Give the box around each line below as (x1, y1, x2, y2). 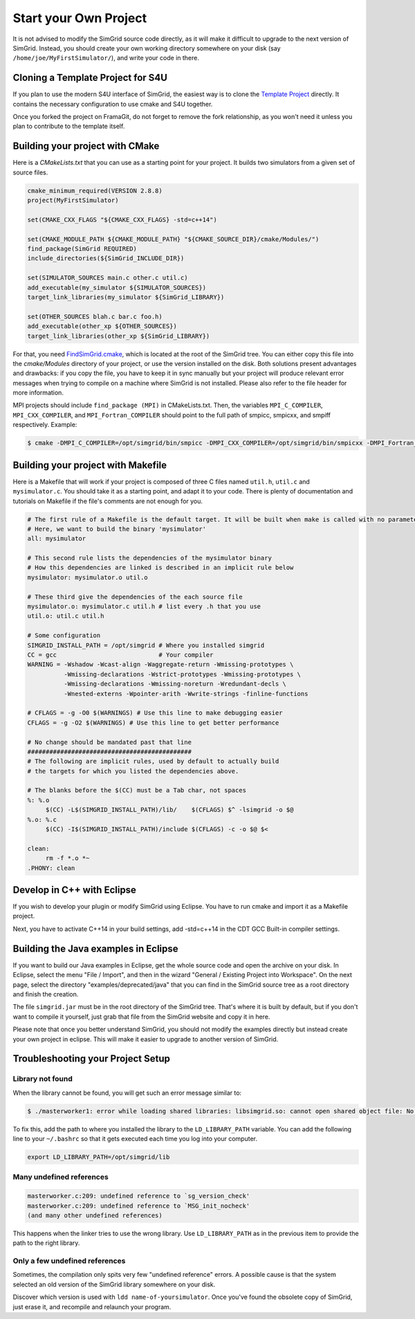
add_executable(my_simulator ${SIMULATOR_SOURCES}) (27, 284, 207, 291)
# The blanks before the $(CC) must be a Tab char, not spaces (27, 786, 247, 794)
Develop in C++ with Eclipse (12, 884, 136, 895)
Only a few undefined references (12, 1256, 126, 1266)
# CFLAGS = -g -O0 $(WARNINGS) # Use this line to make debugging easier (27, 709, 283, 717)
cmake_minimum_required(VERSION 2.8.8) (27, 187, 163, 194)
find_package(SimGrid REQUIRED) (27, 245, 138, 253)
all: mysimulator (27, 535, 86, 543)
